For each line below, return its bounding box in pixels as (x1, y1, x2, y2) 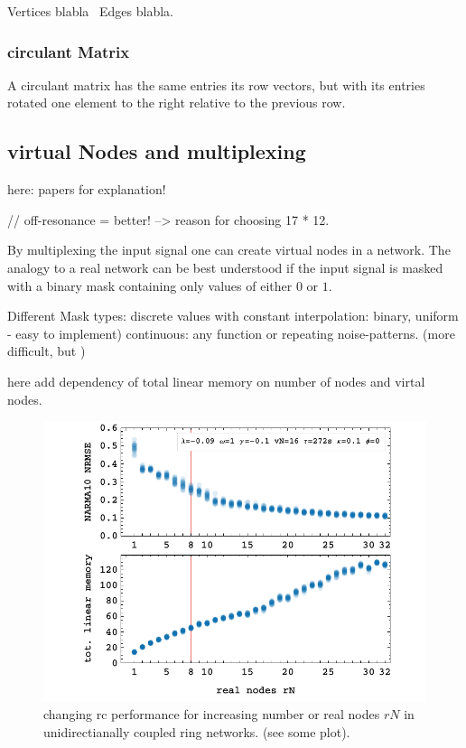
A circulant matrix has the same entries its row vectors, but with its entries (7, 75, 425, 94)
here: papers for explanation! (7, 180, 166, 199)
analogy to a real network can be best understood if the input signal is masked (7, 257, 443, 276)
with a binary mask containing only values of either (7, 276, 293, 295)
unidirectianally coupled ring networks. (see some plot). (43, 722, 350, 741)
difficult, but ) (7, 341, 86, 360)
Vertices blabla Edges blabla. (7, 2, 173, 20)
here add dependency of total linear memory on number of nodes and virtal (7, 371, 425, 390)
